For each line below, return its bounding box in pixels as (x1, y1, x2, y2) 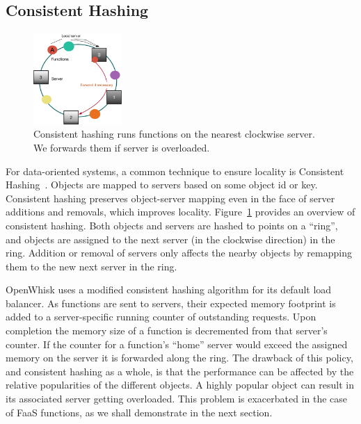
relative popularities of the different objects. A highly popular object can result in (6, 377, 354, 392)
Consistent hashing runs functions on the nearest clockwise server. (33, 127, 315, 141)
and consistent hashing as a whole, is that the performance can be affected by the (6, 364, 354, 378)
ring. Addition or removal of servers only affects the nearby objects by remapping (6, 245, 352, 260)
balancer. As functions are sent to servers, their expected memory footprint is (6, 295, 336, 310)
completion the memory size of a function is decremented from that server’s (6, 323, 328, 338)
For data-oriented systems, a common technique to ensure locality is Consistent (6, 163, 344, 178)
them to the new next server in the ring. (6, 259, 177, 273)
